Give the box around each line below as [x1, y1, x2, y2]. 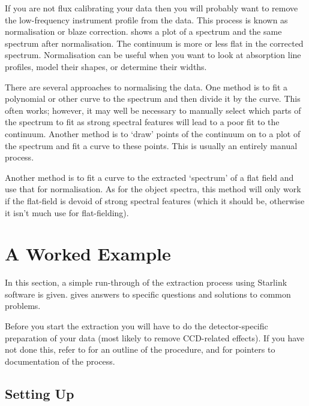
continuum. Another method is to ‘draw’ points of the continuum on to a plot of [5, 127, 301, 140]
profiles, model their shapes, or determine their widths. [5, 60, 207, 72]
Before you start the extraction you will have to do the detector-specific [5, 320, 268, 332]
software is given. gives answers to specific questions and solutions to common [5, 287, 291, 300]
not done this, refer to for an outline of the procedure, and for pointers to [5, 343, 275, 356]
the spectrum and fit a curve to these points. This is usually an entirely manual [5, 139, 298, 152]
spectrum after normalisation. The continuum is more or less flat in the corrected [5, 37, 304, 49]
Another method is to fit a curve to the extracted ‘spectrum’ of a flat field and [5, 171, 294, 183]
